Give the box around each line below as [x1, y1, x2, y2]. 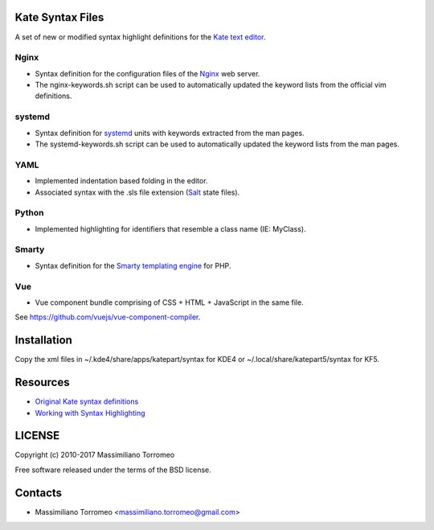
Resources [14, 376, 70, 389]
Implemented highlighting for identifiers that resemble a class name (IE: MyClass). [35, 224, 306, 233]
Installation [14, 334, 72, 347]
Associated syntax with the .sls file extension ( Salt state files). [35, 187, 240, 197]
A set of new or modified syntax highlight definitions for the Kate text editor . [14, 32, 266, 42]
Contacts [14, 486, 63, 499]
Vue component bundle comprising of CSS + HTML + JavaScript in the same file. [35, 298, 305, 307]
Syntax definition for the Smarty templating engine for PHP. [35, 261, 231, 270]
